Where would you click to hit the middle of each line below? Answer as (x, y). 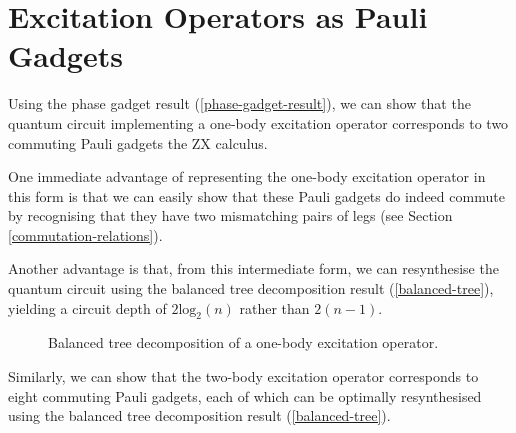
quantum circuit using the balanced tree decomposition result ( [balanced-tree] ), (251, 288)
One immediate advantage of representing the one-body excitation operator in (247, 176)
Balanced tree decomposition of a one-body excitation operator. (243, 342)
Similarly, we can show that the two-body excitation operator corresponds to (243, 376)
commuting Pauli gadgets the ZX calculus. (138, 142)
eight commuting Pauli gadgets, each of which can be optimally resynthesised (245, 395)
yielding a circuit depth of (87, 307)
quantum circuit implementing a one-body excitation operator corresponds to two (258, 122)
